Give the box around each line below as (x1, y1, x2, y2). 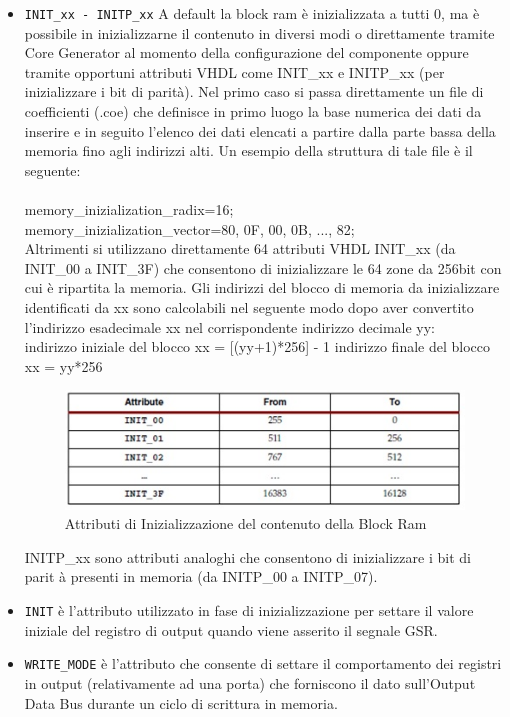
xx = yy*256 (24, 355, 103, 376)
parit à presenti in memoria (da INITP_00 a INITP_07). (24, 566, 378, 587)
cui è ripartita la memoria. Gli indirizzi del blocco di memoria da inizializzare (24, 277, 500, 298)
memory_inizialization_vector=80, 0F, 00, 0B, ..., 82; (24, 218, 355, 239)
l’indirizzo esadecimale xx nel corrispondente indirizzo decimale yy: (24, 316, 435, 337)
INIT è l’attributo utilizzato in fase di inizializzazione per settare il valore (24, 600, 474, 620)
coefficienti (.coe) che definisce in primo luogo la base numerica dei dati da (24, 101, 482, 122)
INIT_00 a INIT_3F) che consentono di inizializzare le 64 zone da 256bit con (24, 257, 502, 278)
